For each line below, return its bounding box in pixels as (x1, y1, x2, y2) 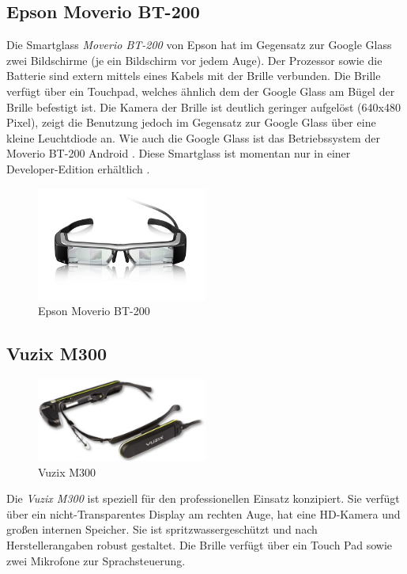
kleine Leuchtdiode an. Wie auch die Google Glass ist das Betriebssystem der (6, 129, 380, 146)
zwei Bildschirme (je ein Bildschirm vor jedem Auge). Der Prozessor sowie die (6, 51, 383, 68)
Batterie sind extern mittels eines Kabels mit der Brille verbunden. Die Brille (6, 67, 381, 84)
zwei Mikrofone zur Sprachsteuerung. (6, 552, 186, 568)
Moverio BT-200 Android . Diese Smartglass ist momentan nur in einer (6, 145, 351, 162)
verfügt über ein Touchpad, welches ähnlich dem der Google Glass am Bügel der (6, 82, 395, 99)
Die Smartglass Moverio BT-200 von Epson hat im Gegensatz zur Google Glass (6, 36, 392, 53)
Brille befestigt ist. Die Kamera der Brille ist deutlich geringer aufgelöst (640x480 (6, 98, 401, 115)
